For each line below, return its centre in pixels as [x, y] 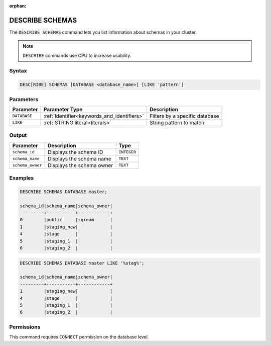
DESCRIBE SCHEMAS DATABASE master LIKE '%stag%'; [82, 263]
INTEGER [127, 152]
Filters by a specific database [184, 116]
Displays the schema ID [76, 152]
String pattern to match [177, 122]
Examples [22, 178]
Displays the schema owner [80, 165]
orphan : [18, 6]
